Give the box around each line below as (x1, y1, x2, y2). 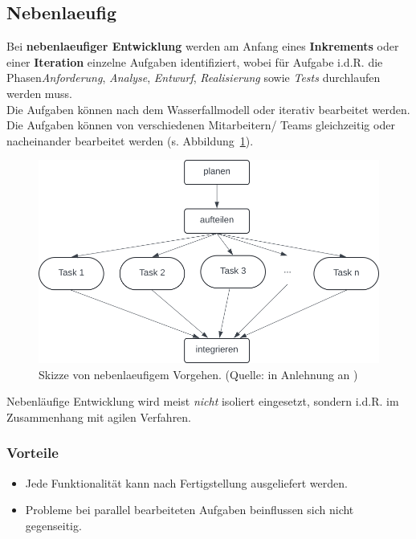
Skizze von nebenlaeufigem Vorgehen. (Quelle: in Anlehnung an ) (39, 365, 358, 382)
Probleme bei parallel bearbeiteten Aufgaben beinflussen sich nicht (25, 501, 354, 518)
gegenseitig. (25, 517, 82, 533)
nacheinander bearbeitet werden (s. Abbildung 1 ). (6, 132, 254, 149)
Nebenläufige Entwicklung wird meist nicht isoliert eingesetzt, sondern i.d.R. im (6, 393, 399, 410)
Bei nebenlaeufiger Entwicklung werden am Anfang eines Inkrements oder (6, 38, 399, 55)
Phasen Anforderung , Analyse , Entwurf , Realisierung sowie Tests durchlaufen (6, 69, 381, 86)
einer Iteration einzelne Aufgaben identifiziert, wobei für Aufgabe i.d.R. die (6, 53, 383, 70)
